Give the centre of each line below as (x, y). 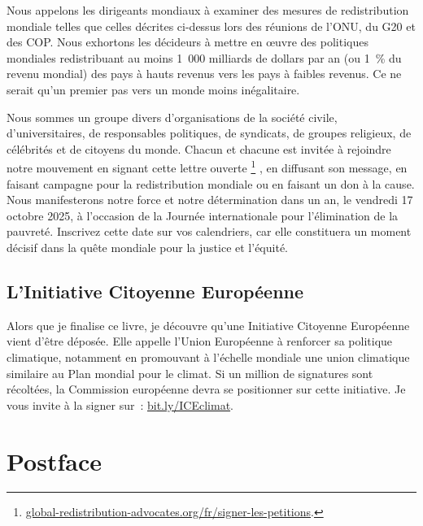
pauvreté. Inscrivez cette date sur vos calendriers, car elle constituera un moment (209, 231)
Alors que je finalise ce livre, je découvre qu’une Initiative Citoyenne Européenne (208, 325)
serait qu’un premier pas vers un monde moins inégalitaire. (153, 89)
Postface (54, 461)
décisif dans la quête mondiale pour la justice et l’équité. (147, 247)
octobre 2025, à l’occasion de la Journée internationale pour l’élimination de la (203, 215)
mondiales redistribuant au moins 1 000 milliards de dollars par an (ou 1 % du (204, 57)
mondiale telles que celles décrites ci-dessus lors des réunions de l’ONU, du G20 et (211, 26)
